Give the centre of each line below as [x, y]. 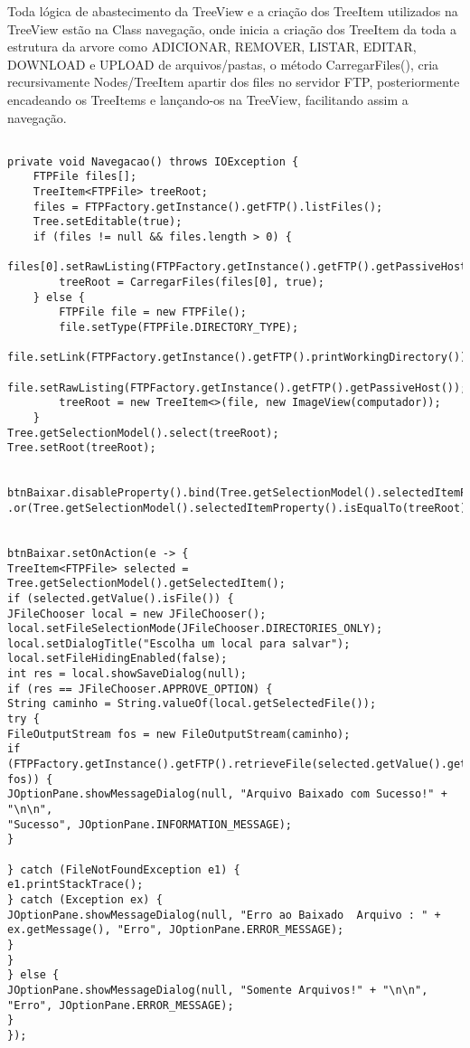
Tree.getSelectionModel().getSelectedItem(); [146, 584]
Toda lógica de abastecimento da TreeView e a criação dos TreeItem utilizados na [233, 11]
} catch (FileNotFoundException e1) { [124, 869]
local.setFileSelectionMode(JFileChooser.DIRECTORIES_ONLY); [195, 629]
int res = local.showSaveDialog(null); [127, 674]
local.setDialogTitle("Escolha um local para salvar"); [179, 643]
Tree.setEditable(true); [108, 222]
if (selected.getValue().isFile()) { [121, 598]
